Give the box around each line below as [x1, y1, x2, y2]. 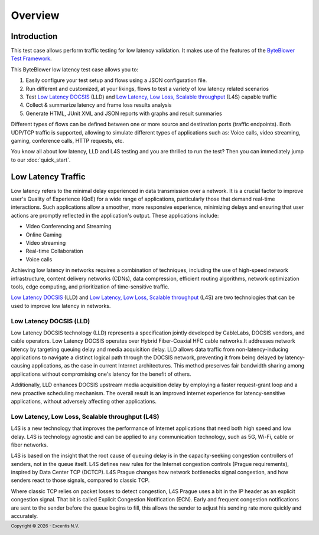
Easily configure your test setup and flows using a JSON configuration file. [25, 77, 207, 84]
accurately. [11, 513, 38, 520]
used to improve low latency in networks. [11, 302, 111, 309]
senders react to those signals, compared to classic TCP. [11, 477, 150, 484]
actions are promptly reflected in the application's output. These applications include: [11, 212, 219, 219]
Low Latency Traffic [11, 172, 86, 182]
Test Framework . [11, 55, 52, 62]
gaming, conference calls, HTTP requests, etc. [11, 137, 124, 144]
